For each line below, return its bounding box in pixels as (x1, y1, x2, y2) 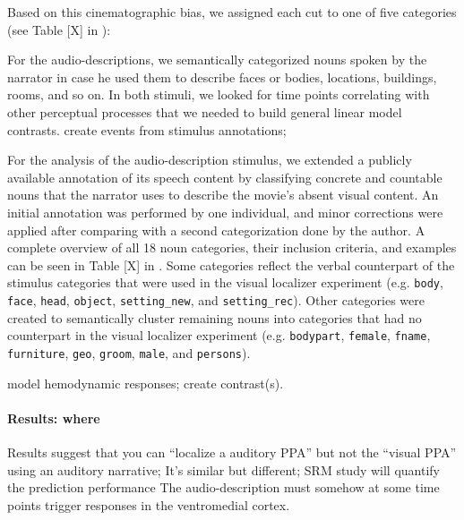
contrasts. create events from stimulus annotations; (7, 120, 287, 139)
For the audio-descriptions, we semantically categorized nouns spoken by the (7, 50, 427, 69)
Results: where (7, 408, 100, 427)
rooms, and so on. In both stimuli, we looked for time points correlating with (7, 85, 430, 104)
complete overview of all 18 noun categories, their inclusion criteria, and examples (7, 238, 457, 257)
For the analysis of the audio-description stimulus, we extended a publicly (7, 150, 412, 169)
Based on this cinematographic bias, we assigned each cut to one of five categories (7, 3, 457, 21)
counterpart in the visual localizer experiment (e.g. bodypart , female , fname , (7, 326, 431, 345)
